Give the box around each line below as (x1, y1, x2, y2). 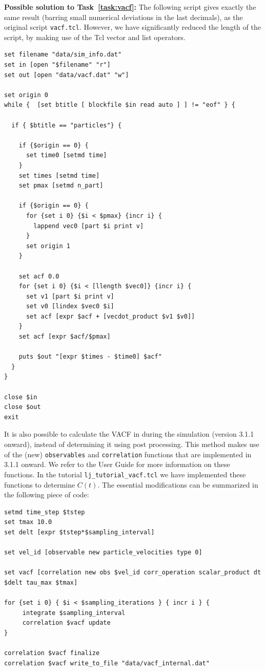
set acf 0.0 (18, 272, 59, 280)
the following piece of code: (4, 489, 89, 500)
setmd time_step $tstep (4, 508, 85, 516)
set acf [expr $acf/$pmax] (18, 333, 111, 341)
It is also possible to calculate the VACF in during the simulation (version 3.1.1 (4, 428, 254, 439)
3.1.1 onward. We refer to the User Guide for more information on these (4, 459, 230, 470)
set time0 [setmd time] (26, 152, 107, 159)
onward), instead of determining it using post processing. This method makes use (4, 439, 259, 449)
